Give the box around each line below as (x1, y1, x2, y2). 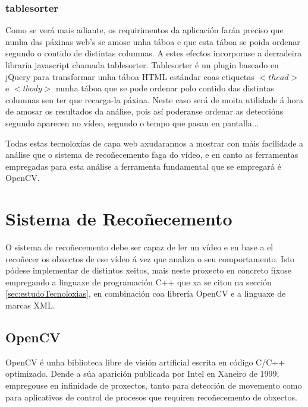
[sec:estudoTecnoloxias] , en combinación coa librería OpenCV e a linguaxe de (5, 287, 286, 300)
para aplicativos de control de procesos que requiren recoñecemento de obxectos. (5, 390, 297, 403)
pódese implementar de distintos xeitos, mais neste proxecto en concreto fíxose (5, 264, 291, 276)
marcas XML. (5, 299, 55, 311)
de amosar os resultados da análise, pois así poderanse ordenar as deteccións (5, 105, 284, 117)
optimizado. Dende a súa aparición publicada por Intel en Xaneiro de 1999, (5, 367, 279, 380)
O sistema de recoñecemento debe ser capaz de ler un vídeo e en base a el (5, 241, 274, 253)
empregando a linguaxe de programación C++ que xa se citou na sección (5, 275, 272, 288)
